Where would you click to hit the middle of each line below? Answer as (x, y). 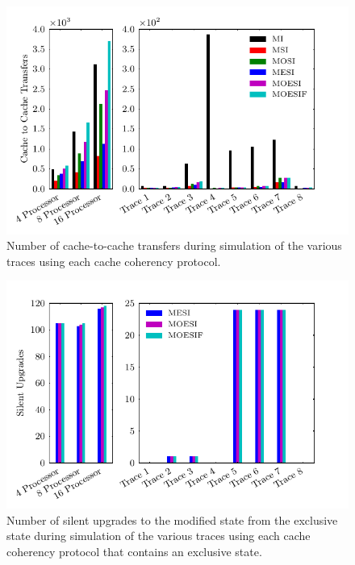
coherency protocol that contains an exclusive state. (134, 551)
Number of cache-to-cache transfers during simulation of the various (174, 245)
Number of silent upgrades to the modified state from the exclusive (172, 519)
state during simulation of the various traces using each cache (159, 536)
